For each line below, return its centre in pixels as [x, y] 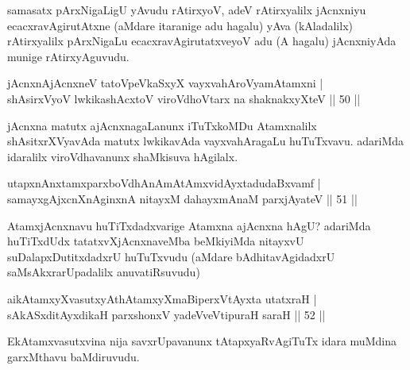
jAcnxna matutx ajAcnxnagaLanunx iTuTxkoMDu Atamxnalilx [162, 125]
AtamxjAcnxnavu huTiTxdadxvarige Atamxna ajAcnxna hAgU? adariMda [189, 225]
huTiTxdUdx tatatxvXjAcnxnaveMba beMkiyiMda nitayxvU [156, 241]
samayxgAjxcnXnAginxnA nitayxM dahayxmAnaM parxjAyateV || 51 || [182, 198]
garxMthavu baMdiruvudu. [73, 356]
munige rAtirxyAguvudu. [68, 56]
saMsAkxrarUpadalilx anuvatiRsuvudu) [104, 272]
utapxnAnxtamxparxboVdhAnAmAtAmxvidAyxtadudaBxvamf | [164, 183]
